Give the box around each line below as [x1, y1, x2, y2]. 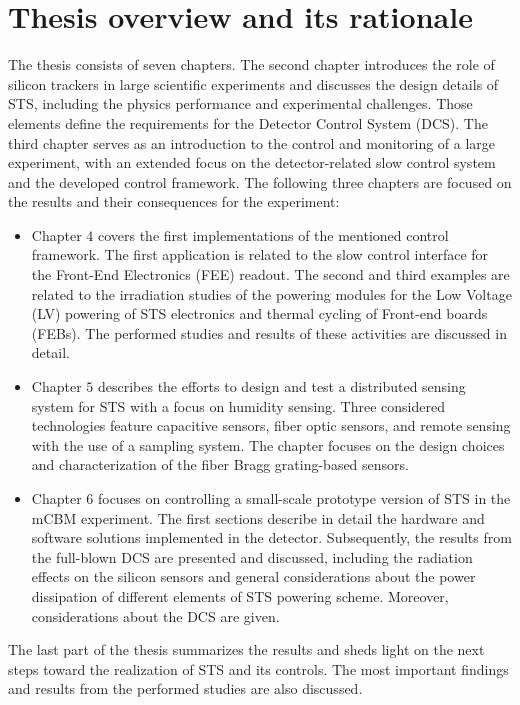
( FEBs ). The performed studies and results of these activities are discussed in [31, 322, 507, 343]
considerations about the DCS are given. [31, 605, 280, 626]
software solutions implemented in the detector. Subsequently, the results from [31, 527, 512, 548]
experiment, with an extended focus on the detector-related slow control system [8, 152, 496, 173]
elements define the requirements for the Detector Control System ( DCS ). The [8, 112, 488, 133]
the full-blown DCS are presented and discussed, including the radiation [31, 546, 473, 567]
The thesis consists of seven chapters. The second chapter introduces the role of [8, 54, 495, 75]
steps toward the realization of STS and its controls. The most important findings [8, 658, 509, 679]
